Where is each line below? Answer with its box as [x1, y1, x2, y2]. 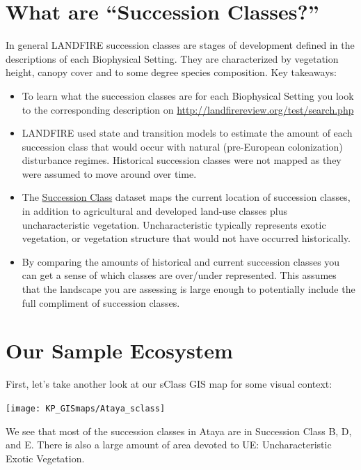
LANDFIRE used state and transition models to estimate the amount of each [22, 126, 353, 140]
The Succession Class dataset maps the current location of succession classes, [22, 190, 351, 204]
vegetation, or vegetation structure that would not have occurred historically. [22, 231, 351, 245]
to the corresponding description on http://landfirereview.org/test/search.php [22, 102, 354, 116]
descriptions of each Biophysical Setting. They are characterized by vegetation [6, 51, 339, 66]
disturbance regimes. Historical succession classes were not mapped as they [22, 153, 342, 167]
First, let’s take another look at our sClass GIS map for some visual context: [6, 377, 332, 391]
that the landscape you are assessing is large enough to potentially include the [22, 282, 355, 296]
